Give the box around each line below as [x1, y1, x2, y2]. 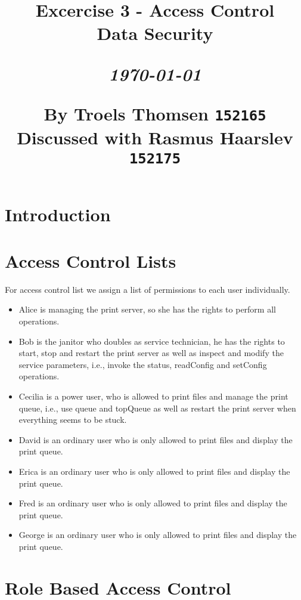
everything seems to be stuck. [18, 413, 127, 426]
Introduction [5, 202, 111, 226]
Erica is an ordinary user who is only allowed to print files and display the [18, 465, 290, 477]
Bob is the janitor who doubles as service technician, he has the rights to [18, 335, 285, 347]
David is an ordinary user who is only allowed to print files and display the [18, 433, 293, 446]
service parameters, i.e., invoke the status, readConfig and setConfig [18, 358, 267, 370]
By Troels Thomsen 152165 [44, 101, 266, 125]
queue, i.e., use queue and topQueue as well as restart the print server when [18, 401, 296, 414]
